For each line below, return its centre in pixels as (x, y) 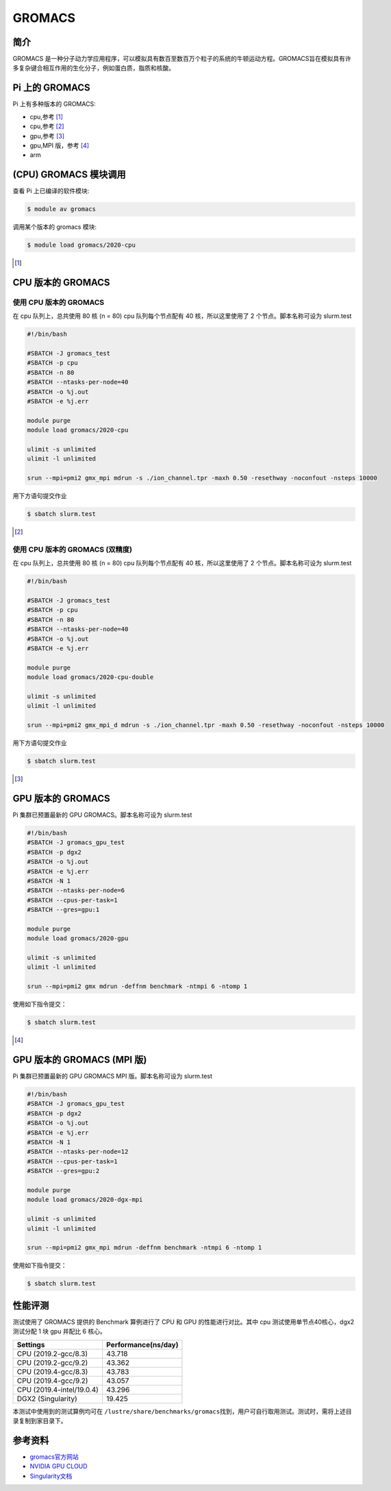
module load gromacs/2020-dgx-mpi (85, 1200)
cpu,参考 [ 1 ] (46, 116)
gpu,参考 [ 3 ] (47, 136)
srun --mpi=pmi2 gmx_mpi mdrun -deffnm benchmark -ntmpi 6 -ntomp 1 (144, 1248)
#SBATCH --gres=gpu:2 (63, 1171)
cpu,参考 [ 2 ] (47, 126)
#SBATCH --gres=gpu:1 (63, 910)
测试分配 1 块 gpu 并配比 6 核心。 (59, 1331)
